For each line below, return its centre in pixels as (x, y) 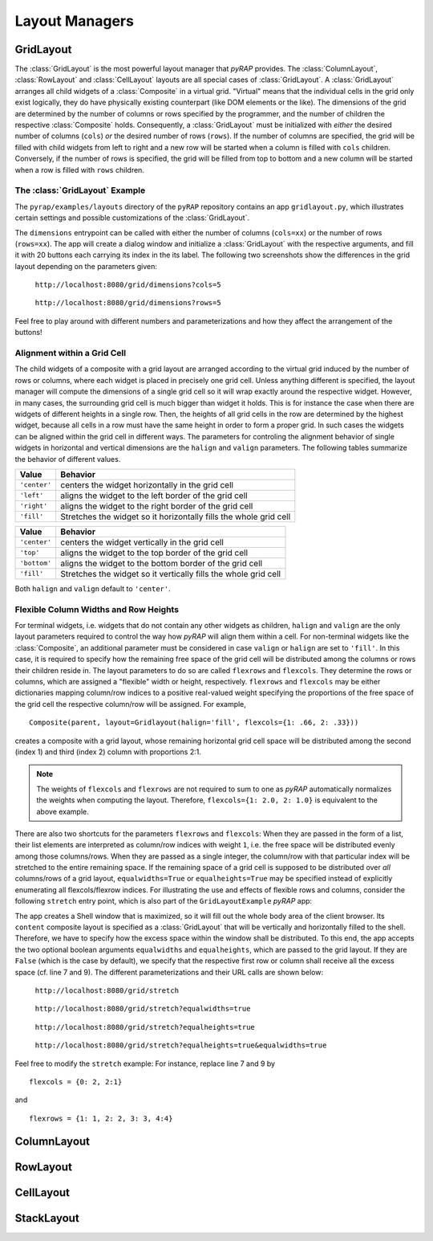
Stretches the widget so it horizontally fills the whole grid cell (176, 516)
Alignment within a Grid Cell (71, 353)
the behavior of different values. (68, 459)
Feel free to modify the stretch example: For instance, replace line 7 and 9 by (145, 1063)
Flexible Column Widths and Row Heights (97, 609)
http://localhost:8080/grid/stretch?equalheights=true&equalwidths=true (181, 1045)
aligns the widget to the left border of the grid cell (154, 496)
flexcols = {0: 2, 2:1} (76, 1082)
